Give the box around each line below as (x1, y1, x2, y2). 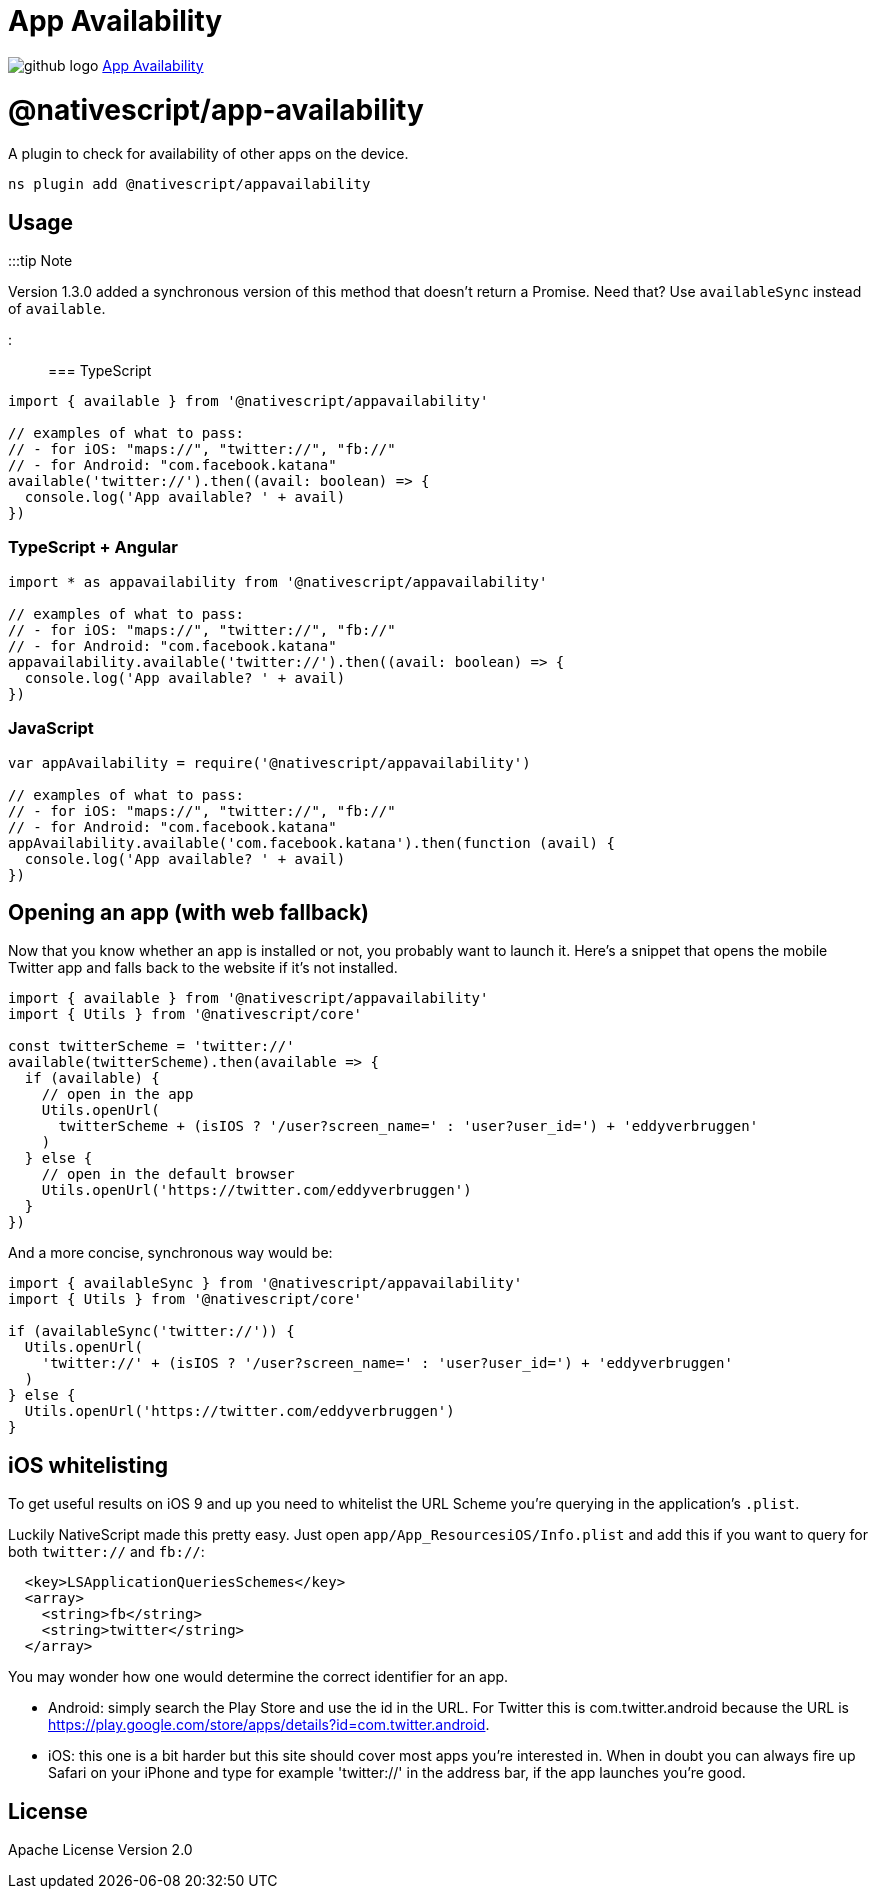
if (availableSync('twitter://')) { (8, 1323, 295, 1340)
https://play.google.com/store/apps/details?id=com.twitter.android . (48, 1716, 490, 1734)
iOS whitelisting (8, 1452, 169, 1478)
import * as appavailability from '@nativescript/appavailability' (8, 573, 548, 590)
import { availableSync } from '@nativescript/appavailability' (8, 1275, 523, 1292)
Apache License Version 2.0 (8, 1841, 193, 1859)
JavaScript (8, 718, 94, 739)
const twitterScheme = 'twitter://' (8, 1038, 295, 1055)
